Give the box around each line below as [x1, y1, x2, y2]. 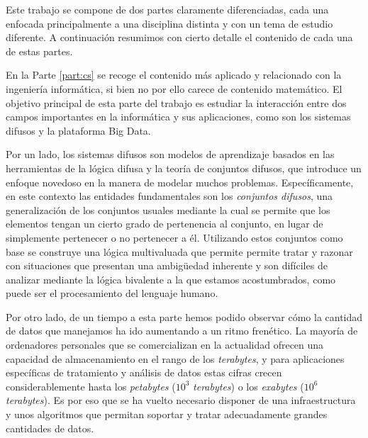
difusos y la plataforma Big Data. [6, 123, 151, 137]
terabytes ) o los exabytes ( [193, 378, 304, 393]
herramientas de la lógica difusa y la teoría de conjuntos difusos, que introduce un [6, 160, 362, 175]
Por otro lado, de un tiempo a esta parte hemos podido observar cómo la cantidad [6, 309, 363, 324]
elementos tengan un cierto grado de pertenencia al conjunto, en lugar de [6, 216, 323, 231]
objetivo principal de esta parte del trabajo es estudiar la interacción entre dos [6, 95, 347, 110]
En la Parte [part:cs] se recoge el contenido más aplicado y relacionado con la [6, 67, 342, 82]
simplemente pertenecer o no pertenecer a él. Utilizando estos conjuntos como [6, 230, 343, 245]
